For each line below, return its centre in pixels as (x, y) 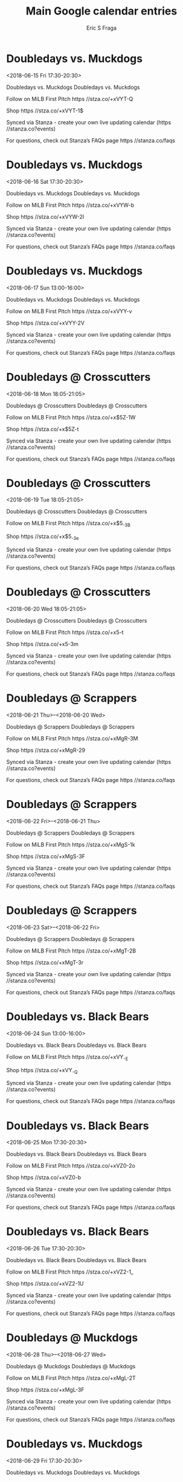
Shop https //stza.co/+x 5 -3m (42, 644)
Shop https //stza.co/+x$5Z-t (43, 429)
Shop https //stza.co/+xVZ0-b (44, 1177)
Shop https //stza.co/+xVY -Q (42, 1071)
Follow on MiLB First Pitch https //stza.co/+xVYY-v (69, 311)
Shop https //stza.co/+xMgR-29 (46, 750)
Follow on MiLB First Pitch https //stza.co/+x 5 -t (65, 632)
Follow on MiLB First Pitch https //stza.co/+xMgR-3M (72, 738)
